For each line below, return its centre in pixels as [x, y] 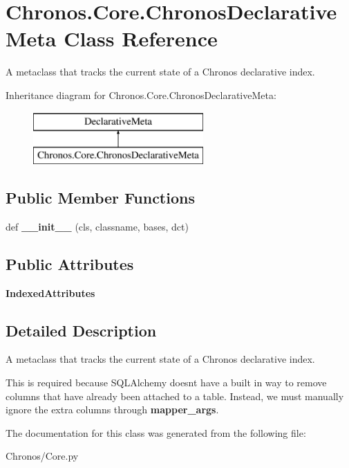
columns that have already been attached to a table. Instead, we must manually [175, 396]
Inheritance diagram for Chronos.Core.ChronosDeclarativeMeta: [141, 94]
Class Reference [141, 38]
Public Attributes [70, 263]
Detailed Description [81, 330]
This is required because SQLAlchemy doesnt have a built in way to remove [166, 382]
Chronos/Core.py [42, 456]
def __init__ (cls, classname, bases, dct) [97, 226]
